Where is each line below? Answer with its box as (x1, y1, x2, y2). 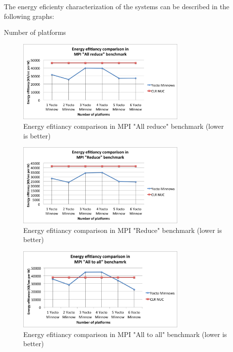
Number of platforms (4, 27, 66, 37)
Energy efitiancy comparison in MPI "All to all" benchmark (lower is (23, 329, 227, 339)
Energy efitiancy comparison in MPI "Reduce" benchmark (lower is (23, 225, 222, 235)
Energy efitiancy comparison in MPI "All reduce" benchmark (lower (23, 121, 224, 131)
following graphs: (4, 11, 54, 21)
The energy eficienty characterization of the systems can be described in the (4, 1, 230, 11)
